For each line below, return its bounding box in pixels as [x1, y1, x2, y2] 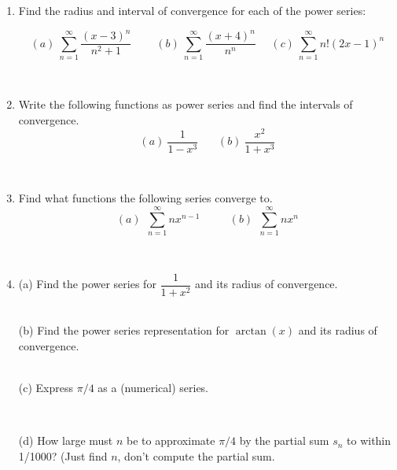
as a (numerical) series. [97, 379, 209, 396]
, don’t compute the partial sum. [117, 447, 275, 464]
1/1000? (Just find [18, 447, 108, 464]
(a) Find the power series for [18, 276, 156, 292]
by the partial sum [239, 432, 329, 449]
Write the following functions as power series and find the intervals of [18, 96, 353, 113]
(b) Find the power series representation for [18, 322, 230, 339]
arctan [235, 326, 267, 338]
